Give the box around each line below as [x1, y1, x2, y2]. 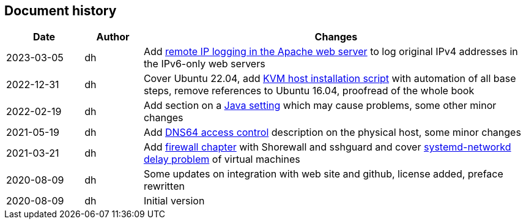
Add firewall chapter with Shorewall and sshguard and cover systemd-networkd [143, 141, 511, 154]
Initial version [143, 195, 205, 207]
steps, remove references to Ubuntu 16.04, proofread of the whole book [143, 84, 475, 97]
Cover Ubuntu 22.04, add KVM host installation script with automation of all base [143, 72, 516, 85]
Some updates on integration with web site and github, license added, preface [143, 168, 503, 181]
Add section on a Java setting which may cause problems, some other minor [143, 99, 497, 112]
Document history [4, 3, 117, 18]
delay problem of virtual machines [143, 153, 300, 166]
